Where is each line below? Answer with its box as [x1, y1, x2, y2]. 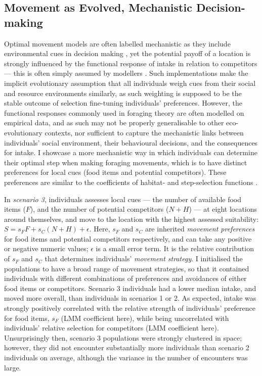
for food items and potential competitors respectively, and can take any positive [4, 233, 252, 244]
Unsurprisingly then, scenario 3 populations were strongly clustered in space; [4, 332, 242, 343]
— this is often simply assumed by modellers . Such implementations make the [4, 68, 248, 78]
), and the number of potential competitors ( [30, 204, 169, 214]
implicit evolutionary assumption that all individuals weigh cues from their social [4, 77, 256, 88]
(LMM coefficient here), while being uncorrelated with [61, 312, 229, 323]
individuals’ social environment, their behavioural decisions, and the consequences [4, 137, 258, 148]
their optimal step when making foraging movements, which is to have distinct [4, 157, 247, 167]
